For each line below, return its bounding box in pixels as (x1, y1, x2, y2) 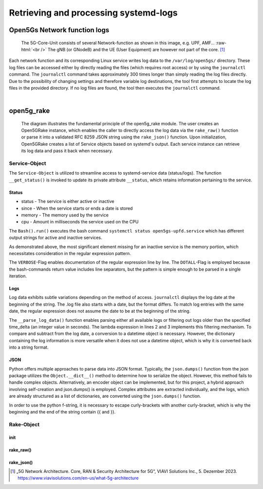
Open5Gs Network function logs (9, 26, 110, 34)
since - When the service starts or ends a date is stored (21, 205, 133, 211)
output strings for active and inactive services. (9, 235, 102, 241)
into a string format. (9, 344, 49, 351)
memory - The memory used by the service (21, 212, 109, 218)
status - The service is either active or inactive (21, 198, 114, 204)
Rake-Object (9, 421, 40, 428)
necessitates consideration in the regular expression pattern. (9, 250, 131, 256)
